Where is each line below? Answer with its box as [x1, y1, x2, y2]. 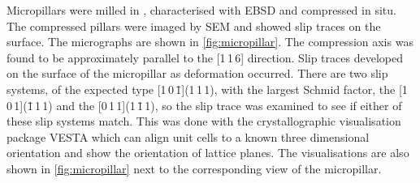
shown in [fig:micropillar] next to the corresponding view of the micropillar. [6, 160, 382, 177]
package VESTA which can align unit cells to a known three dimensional [6, 128, 370, 145]
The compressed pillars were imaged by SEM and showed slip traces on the [6, 17, 381, 34]
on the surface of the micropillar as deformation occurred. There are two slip [6, 65, 388, 82]
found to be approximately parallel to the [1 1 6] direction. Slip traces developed [6, 49, 403, 66]
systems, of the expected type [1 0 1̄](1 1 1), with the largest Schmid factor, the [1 [6, 80, 408, 97]
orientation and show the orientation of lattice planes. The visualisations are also [6, 144, 409, 161]
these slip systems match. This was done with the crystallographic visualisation [6, 113, 401, 130]
